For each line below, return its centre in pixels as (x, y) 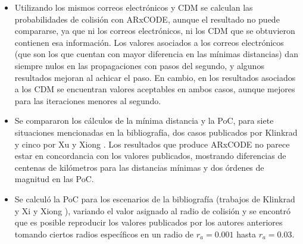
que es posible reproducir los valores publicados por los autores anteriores (149, 222)
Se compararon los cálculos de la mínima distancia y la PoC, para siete (144, 121)
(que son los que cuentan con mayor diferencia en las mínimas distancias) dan (156, 54)
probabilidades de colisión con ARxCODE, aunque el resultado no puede (147, 19)
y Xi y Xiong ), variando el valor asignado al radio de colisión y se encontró (152, 210)
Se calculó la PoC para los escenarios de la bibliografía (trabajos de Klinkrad (155, 198)
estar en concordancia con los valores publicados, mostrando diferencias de (150, 156)
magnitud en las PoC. (54, 179)
